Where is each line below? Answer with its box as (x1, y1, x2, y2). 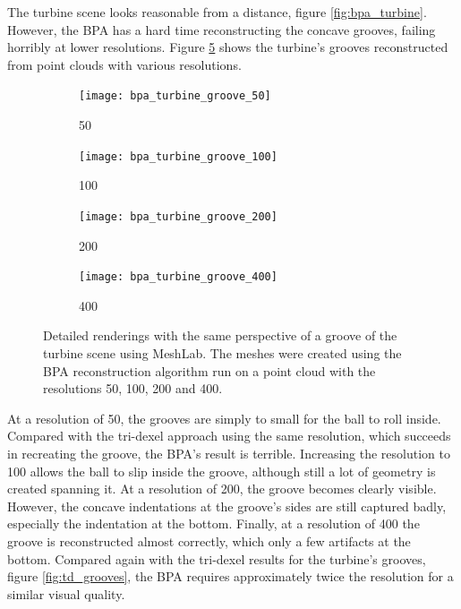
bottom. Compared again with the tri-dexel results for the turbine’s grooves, (7, 549, 426, 568)
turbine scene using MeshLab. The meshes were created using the (43, 343, 402, 362)
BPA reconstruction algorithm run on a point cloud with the (43, 361, 376, 380)
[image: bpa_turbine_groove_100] (79, 150, 277, 163)
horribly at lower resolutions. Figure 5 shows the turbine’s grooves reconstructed (7, 38, 448, 56)
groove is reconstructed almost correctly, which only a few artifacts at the (7, 531, 411, 550)
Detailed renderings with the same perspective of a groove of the (43, 326, 397, 345)
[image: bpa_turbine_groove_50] (79, 90, 271, 103)
